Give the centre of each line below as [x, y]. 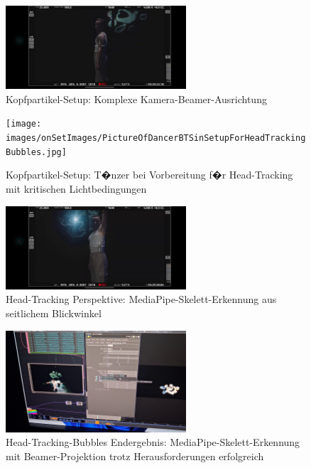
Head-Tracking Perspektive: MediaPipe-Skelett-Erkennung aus [141, 299]
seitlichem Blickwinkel [54, 313]
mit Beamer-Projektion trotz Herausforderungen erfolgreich [135, 456]
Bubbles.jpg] [36, 152]
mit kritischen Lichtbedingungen [76, 188]
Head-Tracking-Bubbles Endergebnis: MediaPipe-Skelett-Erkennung [153, 442]
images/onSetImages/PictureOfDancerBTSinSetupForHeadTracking [156, 138]
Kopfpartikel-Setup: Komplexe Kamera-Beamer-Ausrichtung [136, 99]
